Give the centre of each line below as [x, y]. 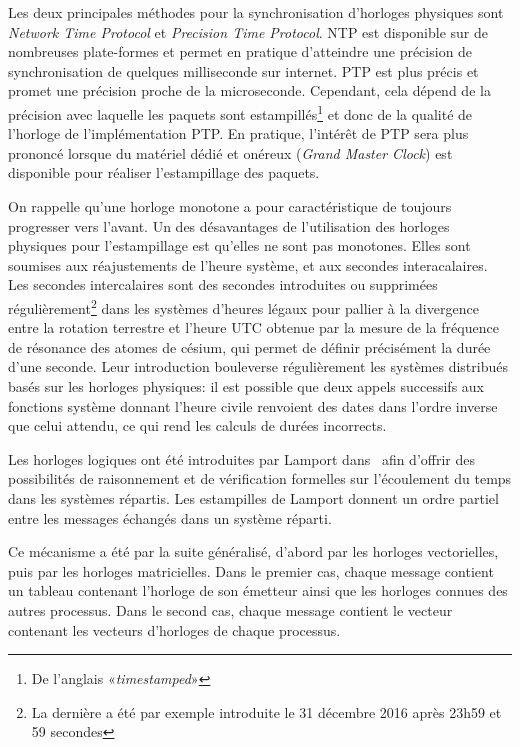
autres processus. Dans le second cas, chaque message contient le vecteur [230, 609]
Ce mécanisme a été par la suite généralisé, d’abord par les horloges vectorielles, [253, 551]
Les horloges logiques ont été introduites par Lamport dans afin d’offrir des [241, 458]
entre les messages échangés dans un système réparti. [170, 517]
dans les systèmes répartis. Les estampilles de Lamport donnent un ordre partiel [253, 497]
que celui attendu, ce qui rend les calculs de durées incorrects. [197, 425]
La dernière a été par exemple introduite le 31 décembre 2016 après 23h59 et [266, 711]
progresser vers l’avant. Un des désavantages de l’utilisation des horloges [229, 225]
